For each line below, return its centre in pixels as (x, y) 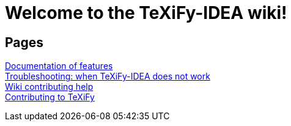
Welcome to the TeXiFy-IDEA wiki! (146, 13)
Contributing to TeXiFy (50, 97)
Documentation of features (59, 66)
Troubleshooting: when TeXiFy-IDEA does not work (108, 76)
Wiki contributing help (49, 87)
